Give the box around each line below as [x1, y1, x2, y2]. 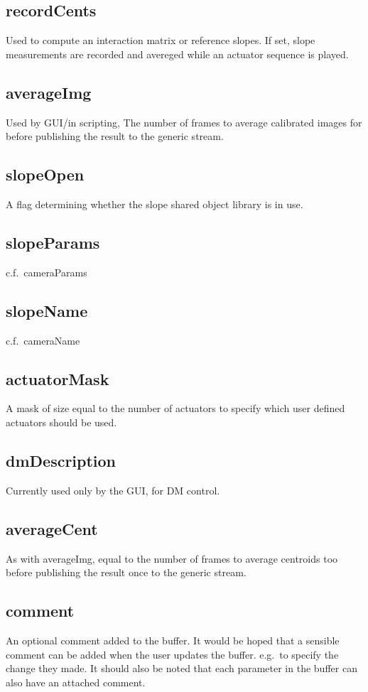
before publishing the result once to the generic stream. [6, 565, 247, 580]
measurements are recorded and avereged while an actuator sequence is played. [6, 46, 349, 61]
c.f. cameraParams [6, 264, 87, 279]
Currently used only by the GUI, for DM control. [6, 482, 220, 497]
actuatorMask [6, 367, 109, 389]
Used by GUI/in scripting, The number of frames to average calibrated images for [6, 114, 362, 129]
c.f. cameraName [6, 333, 80, 347]
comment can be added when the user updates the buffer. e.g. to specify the [6, 647, 339, 661]
